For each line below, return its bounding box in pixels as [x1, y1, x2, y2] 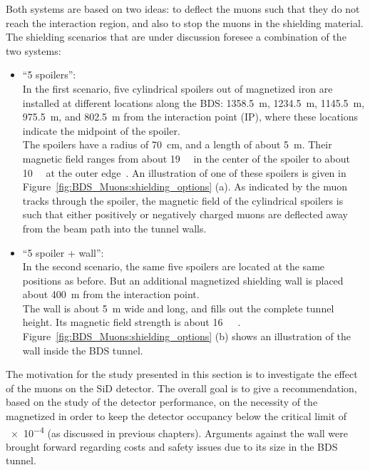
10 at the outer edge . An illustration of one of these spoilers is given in [22, 165, 346, 180]
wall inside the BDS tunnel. [22, 342, 143, 357]
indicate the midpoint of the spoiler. [22, 123, 180, 138]
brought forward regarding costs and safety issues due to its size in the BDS [6, 439, 338, 454]
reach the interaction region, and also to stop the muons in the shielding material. [6, 15, 364, 30]
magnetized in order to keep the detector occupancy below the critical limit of [6, 409, 347, 424]
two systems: [6, 43, 61, 58]
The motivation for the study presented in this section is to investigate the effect [6, 367, 358, 382]
